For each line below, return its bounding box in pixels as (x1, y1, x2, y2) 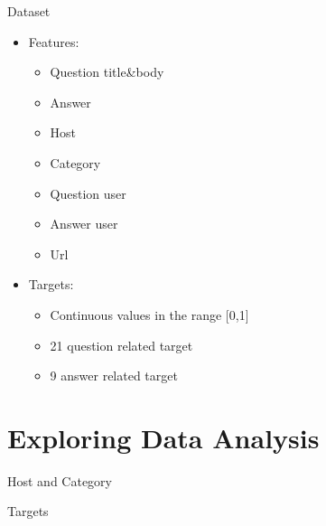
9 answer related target (50, 366, 178, 385)
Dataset (7, 2, 51, 20)
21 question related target (50, 335, 193, 354)
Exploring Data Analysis (7, 418, 320, 456)
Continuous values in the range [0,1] (50, 305, 249, 324)
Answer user (50, 214, 118, 233)
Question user (50, 183, 126, 202)
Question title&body (50, 62, 164, 81)
